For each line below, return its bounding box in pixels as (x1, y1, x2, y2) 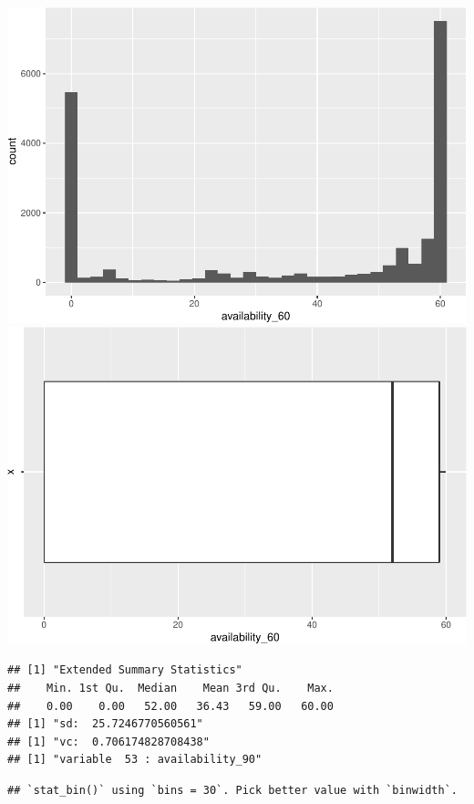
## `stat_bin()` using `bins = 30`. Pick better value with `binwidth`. (7, 783, 458, 797)
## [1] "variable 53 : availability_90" (7, 753, 263, 767)
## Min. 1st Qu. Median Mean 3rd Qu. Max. (7, 681, 334, 694)
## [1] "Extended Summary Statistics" (7, 663, 242, 677)
